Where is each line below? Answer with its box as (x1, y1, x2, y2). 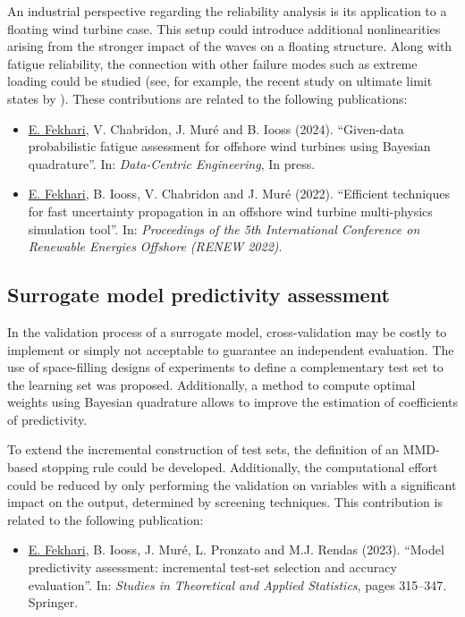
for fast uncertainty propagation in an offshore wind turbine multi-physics (28, 201, 433, 220)
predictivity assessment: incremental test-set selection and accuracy (28, 558, 397, 577)
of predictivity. (7, 410, 88, 428)
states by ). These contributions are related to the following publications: (7, 89, 408, 107)
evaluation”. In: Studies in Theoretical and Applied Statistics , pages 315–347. (28, 575, 447, 594)
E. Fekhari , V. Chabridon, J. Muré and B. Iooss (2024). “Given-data (28, 119, 404, 138)
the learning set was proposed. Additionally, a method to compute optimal (7, 375, 416, 393)
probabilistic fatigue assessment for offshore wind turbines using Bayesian (28, 137, 431, 156)
